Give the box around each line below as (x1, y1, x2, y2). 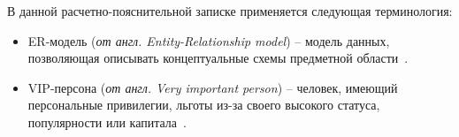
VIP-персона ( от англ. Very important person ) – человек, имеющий (27, 78, 398, 96)
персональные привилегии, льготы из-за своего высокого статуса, (27, 95, 380, 114)
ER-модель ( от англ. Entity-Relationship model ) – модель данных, (27, 31, 390, 49)
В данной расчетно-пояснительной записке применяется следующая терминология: (7, 2, 453, 19)
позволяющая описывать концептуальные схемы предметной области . (27, 49, 409, 67)
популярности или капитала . (27, 112, 187, 131)
